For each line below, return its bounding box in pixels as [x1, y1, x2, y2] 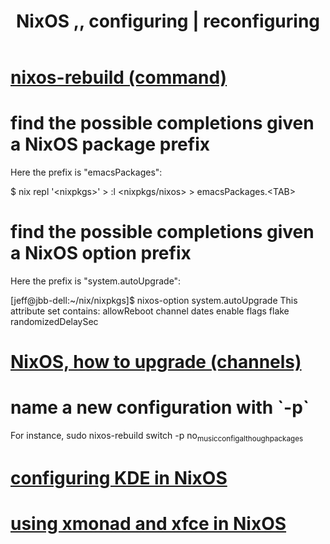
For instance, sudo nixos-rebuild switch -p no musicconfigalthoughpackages [10, 430, 304, 444]
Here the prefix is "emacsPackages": [10, 166, 163, 179]
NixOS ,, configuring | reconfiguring [15, 10, 321, 33]
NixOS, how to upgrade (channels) [10, 351, 302, 374]
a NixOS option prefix [10, 242, 192, 265]
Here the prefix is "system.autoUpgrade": [10, 275, 182, 287]
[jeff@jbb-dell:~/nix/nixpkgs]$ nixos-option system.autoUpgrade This [10, 295, 298, 307]
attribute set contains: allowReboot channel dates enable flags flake [10, 305, 290, 317]
